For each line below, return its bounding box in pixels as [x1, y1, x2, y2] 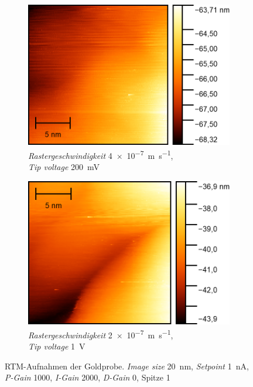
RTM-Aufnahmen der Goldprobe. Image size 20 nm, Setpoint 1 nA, [5, 359, 249, 372]
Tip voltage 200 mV [28, 161, 100, 173]
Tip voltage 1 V [28, 340, 86, 352]
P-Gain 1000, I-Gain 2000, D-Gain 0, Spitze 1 [5, 371, 170, 383]
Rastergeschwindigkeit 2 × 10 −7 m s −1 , [28, 327, 173, 341]
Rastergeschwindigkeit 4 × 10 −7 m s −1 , [28, 148, 173, 161]
